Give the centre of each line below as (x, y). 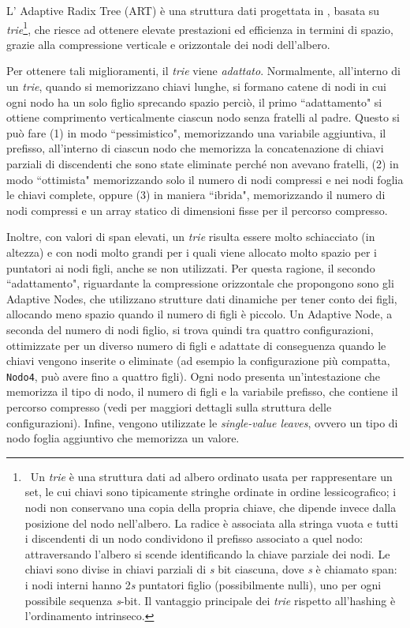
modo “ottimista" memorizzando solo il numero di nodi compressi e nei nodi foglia (205, 179)
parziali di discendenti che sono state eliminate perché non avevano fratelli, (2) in (203, 164)
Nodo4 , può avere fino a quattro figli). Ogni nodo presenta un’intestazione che (193, 376)
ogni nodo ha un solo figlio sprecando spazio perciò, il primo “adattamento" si (194, 102)
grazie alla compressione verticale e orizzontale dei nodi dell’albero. (168, 44)
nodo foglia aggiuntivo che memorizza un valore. (123, 438)
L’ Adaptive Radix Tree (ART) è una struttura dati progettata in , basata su (193, 10)
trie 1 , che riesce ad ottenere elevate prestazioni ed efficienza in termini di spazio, (200, 28)
